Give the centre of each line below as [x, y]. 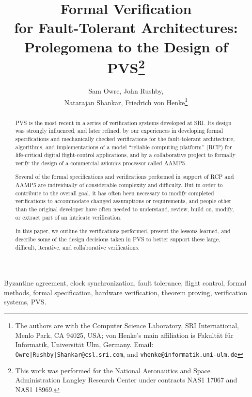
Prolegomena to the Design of [126, 46]
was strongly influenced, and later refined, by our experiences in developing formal [119, 131]
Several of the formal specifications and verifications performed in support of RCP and [125, 177]
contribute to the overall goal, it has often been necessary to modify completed [115, 193]
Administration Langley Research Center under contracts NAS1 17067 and [126, 380]
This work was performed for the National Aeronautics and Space [113, 370]
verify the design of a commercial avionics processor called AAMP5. [101, 163]
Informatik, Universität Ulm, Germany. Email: [84, 344]
